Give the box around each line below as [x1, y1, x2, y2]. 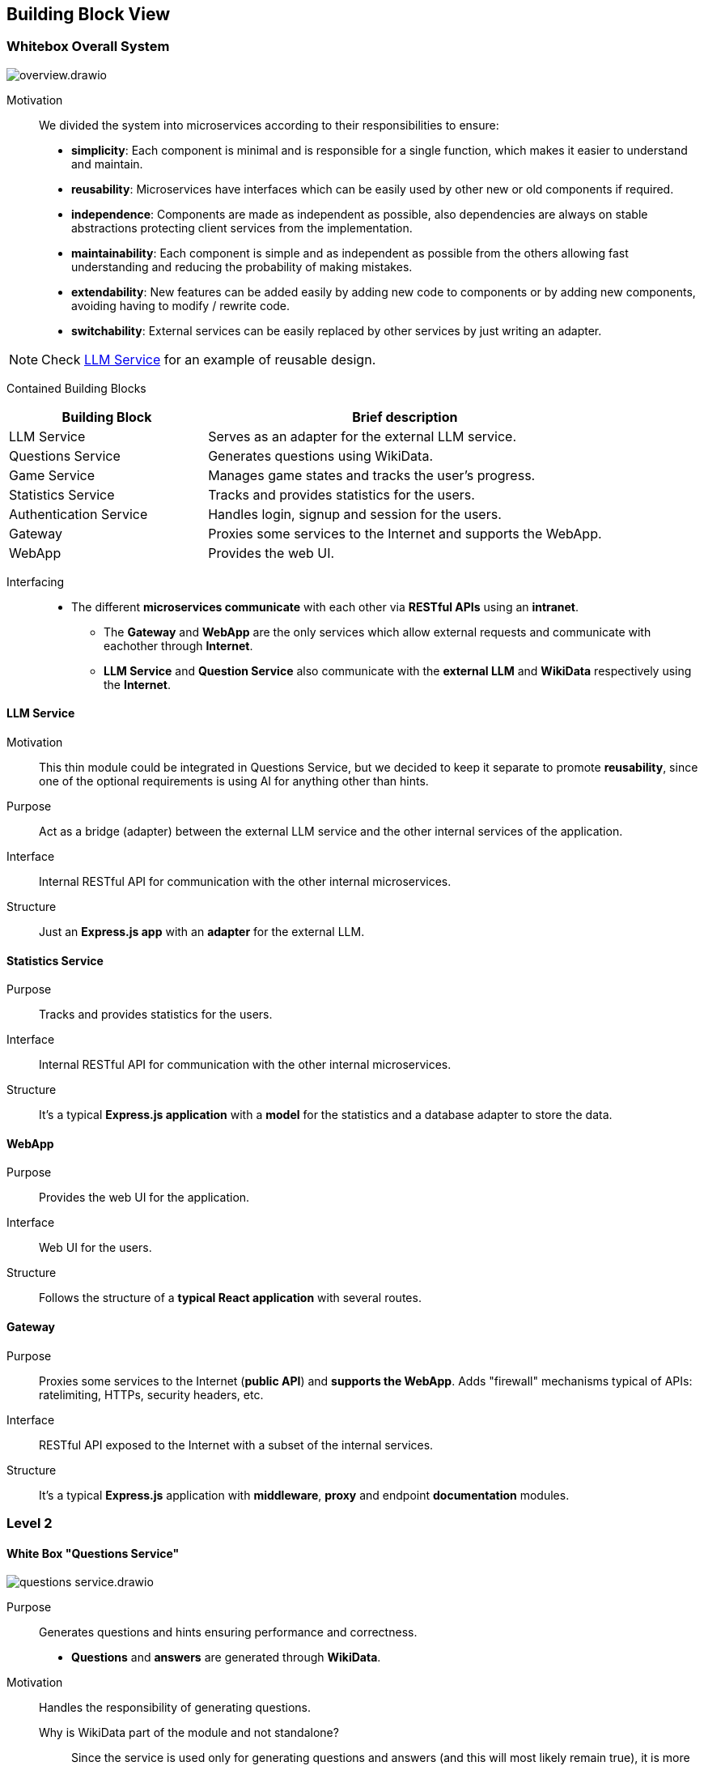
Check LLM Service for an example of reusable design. [41, 351, 376, 368]
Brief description [352, 408, 458, 425]
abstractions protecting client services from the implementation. [71, 220, 413, 235]
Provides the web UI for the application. [39, 1190, 250, 1205]
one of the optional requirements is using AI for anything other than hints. [39, 774, 429, 789]
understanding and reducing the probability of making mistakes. [71, 259, 413, 274]
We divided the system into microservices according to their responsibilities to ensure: [39, 117, 499, 132]
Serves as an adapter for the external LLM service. [208, 428, 516, 445]
